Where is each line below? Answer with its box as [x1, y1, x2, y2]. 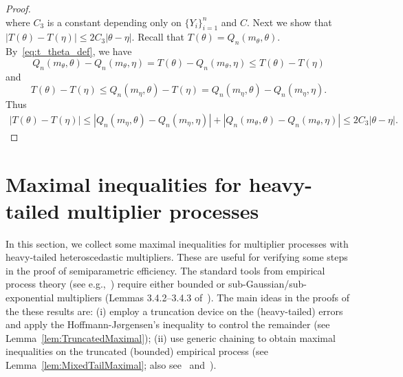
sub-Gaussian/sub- [228, 277, 307, 291]
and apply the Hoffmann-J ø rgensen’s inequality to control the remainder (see [6, 317, 330, 332]
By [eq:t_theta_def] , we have [6, 44, 132, 58]
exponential [6, 290, 54, 305]
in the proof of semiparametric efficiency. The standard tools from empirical [6, 263, 325, 277]
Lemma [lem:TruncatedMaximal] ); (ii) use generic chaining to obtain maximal [6, 330, 336, 345]
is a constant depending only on [47, 14, 182, 29]
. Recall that [131, 30, 184, 44]
